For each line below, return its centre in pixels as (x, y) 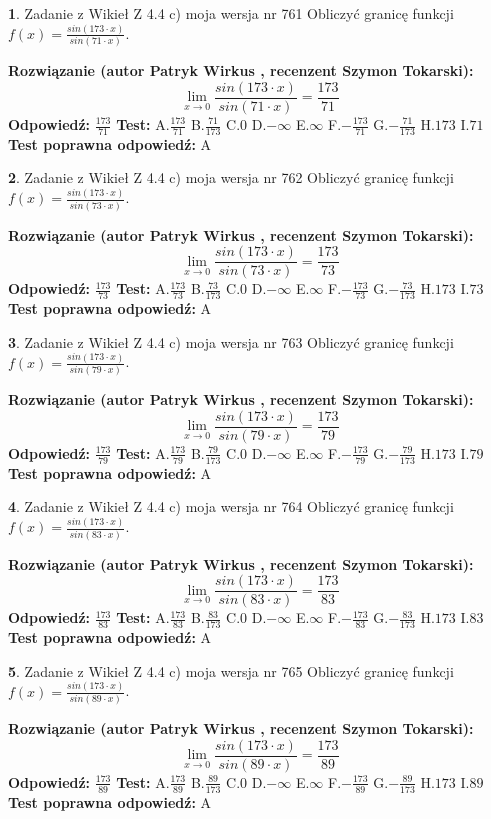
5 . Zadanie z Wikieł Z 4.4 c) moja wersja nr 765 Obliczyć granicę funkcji (231, 670)
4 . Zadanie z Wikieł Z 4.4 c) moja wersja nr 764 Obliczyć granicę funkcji (231, 506)
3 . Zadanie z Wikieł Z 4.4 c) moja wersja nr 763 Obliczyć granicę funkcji (231, 341)
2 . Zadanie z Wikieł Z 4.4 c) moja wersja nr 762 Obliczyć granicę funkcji (231, 177)
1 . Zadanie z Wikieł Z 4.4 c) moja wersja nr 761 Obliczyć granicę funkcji (231, 13)
